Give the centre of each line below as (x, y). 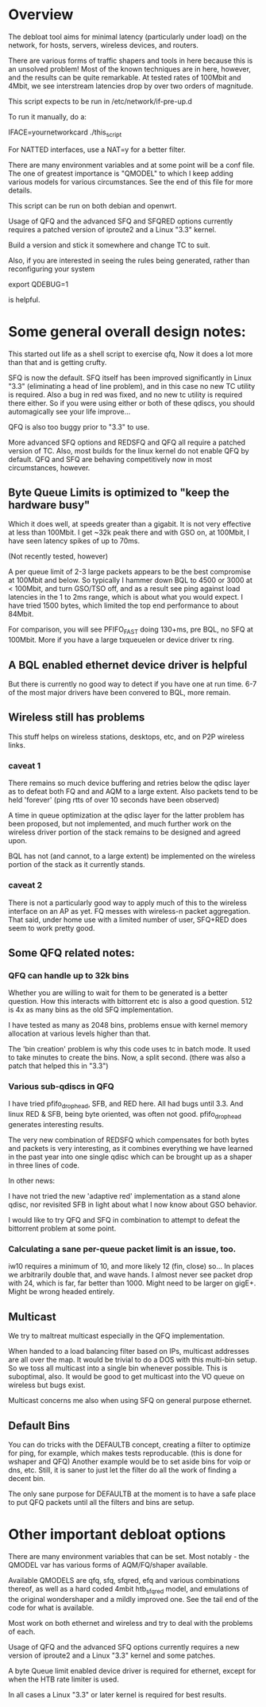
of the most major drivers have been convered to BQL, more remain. (120, 693)
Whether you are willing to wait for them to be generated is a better (118, 993)
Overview (41, 15)
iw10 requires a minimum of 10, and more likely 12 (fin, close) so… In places (131, 1266)
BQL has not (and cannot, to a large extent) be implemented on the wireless (132, 856)
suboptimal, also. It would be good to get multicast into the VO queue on (126, 1377)
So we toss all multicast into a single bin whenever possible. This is (118, 1368)
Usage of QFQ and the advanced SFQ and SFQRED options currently (121, 221)
